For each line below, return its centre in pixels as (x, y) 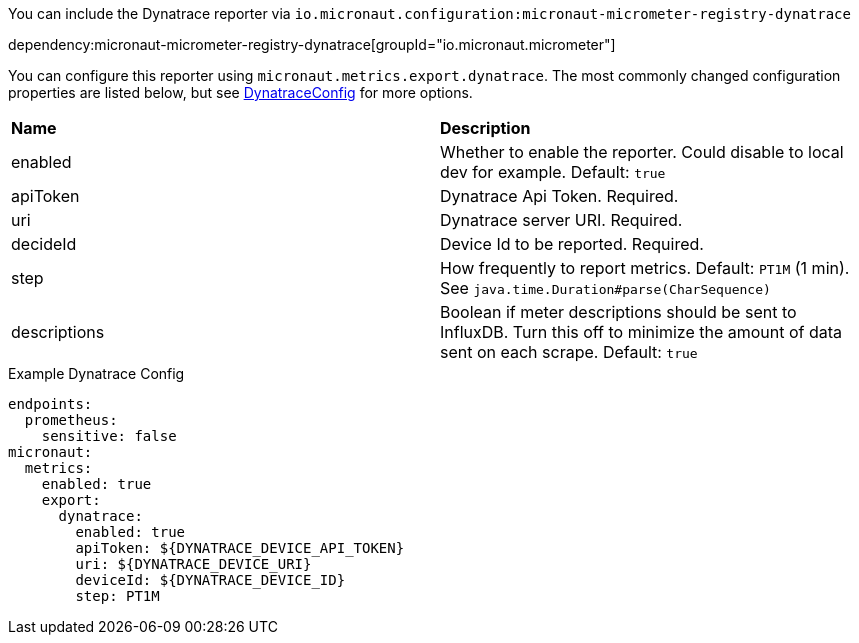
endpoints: (50, 404)
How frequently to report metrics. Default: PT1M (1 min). (645, 268)
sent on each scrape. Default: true (569, 352)
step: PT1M (117, 596)
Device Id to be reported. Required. (572, 244)
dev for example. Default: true (553, 172)
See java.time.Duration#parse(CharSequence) (605, 288)
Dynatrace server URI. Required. (561, 220)
